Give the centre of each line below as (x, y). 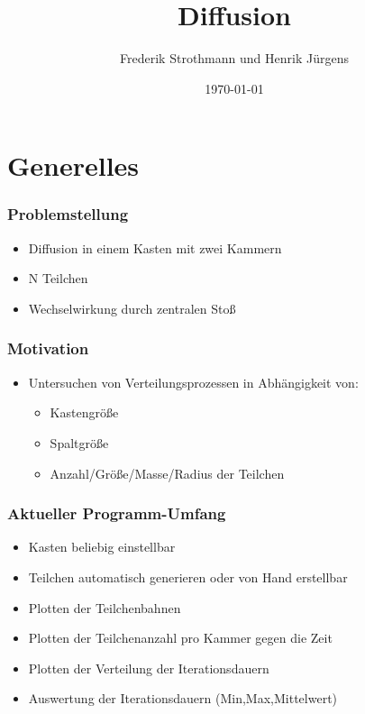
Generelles (73, 165)
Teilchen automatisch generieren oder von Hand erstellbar (188, 577)
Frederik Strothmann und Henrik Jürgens (234, 58)
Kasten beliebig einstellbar (102, 547)
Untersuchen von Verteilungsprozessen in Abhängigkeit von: (193, 382)
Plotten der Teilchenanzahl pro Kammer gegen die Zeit (180, 638)
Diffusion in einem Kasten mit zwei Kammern (155, 247)
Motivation (48, 348)
